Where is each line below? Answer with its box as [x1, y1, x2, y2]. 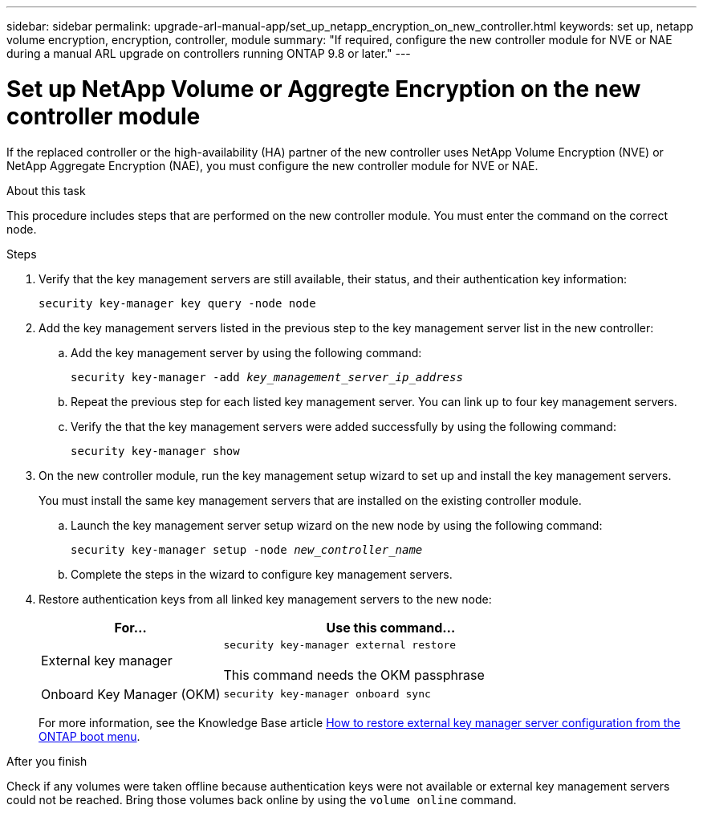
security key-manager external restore [223, 638, 457, 651]
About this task [6, 183, 86, 197]
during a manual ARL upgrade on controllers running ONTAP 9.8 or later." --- [6, 47, 411, 60]
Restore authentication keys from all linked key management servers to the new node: [39, 591, 492, 606]
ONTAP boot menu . [39, 729, 140, 743]
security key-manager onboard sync [223, 688, 431, 700]
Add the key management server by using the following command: [71, 345, 422, 360]
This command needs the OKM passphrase [223, 666, 485, 683]
